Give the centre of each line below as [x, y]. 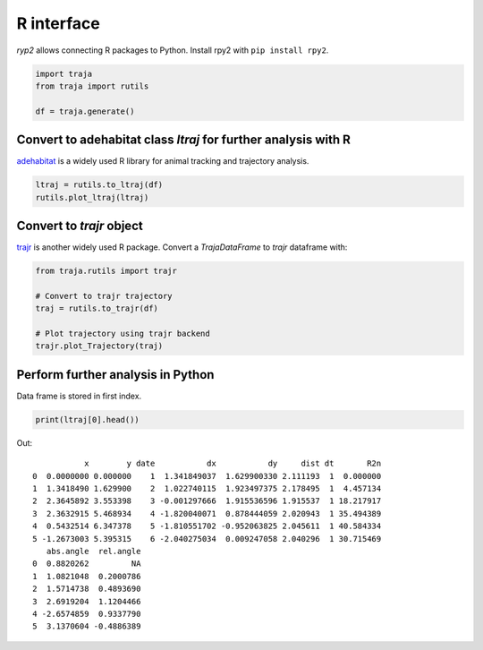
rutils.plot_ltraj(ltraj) [92, 197]
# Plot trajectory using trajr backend [123, 334]
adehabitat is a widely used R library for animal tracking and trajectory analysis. [163, 161]
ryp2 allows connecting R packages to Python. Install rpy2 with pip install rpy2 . [173, 50]
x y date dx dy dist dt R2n [233, 464]
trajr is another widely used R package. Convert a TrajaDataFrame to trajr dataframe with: [182, 247]
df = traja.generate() [85, 111]
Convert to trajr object [80, 225]
